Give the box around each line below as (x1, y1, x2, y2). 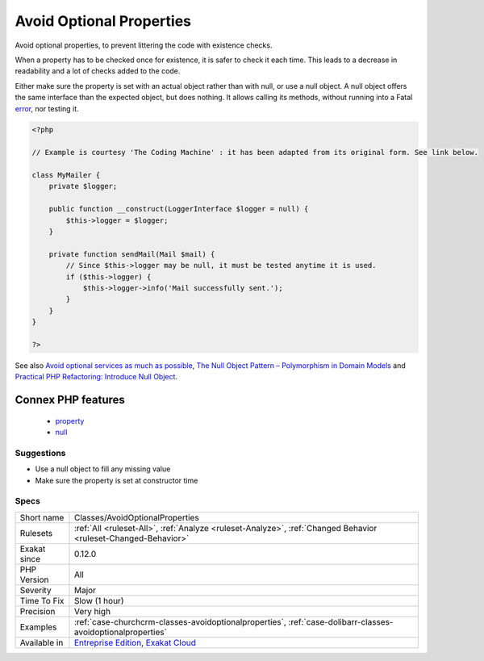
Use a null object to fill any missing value (35, 464, 171, 474)
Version (19, 574, 49, 585)
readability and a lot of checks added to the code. (15, 66, 181, 76)
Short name (19, 512, 65, 523)
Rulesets (19, 527, 52, 538)
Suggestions (15, 447, 66, 458)
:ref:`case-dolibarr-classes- (288, 616, 394, 627)
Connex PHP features (15, 393, 125, 407)
